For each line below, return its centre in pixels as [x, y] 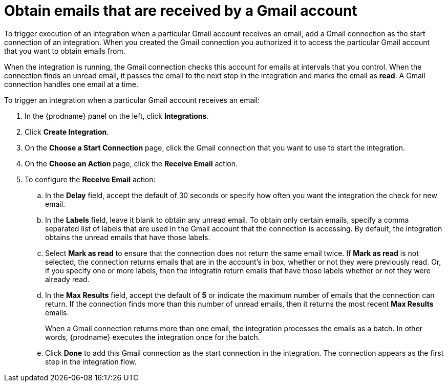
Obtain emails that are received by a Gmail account [181, 11]
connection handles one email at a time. [71, 84]
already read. [67, 279]
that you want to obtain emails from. [65, 51]
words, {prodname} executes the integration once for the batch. [153, 337]
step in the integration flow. [91, 361]
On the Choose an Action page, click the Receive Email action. [131, 163]
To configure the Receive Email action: [90, 179]
